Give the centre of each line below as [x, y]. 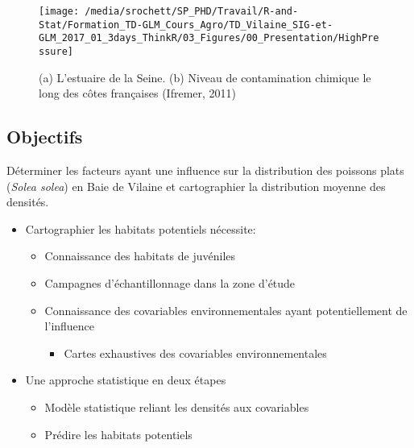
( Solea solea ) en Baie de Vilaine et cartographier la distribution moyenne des [196, 186]
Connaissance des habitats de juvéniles [140, 256]
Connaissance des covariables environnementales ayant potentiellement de [226, 310]
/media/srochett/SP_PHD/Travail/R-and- [192, 11]
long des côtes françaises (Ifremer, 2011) [137, 93]
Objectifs [45, 137]
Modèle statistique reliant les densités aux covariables [177, 407]
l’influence [70, 326]
